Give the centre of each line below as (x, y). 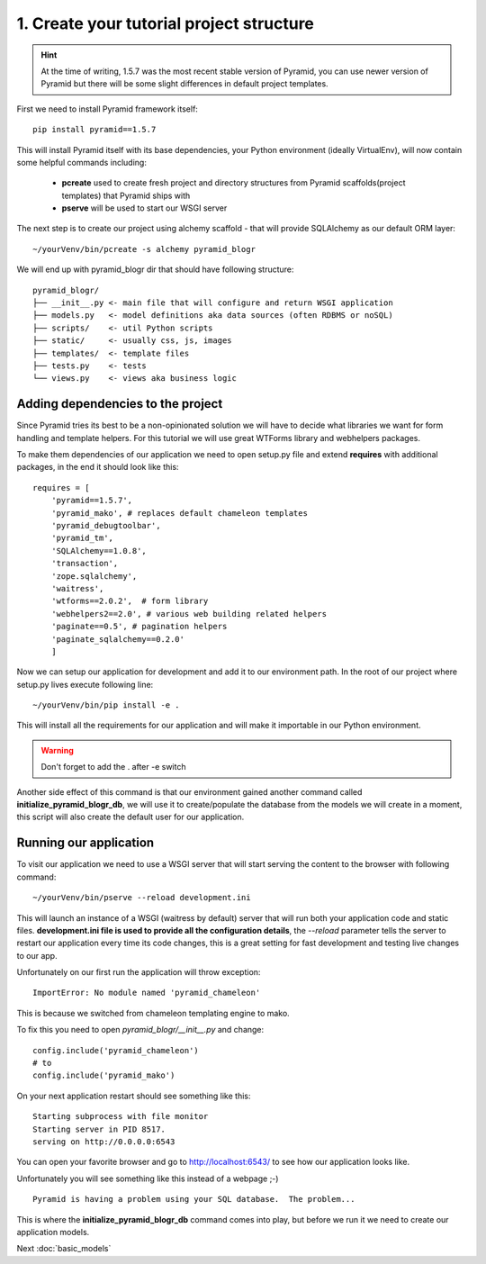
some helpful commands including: (82, 162)
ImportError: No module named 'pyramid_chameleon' (147, 993)
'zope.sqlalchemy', (94, 576)
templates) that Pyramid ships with (126, 195)
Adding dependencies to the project (120, 404)
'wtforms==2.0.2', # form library (130, 601)
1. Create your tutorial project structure (166, 23)
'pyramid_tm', (82, 538)
